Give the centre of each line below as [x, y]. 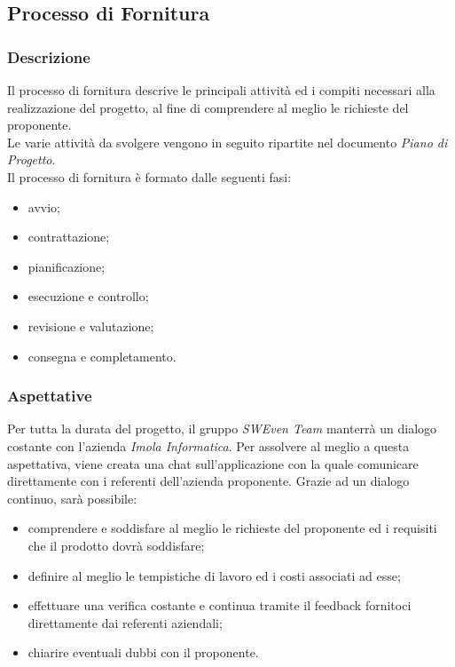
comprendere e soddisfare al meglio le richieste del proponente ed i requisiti [232, 528]
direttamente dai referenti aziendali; [125, 622]
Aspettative [50, 396]
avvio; [44, 206]
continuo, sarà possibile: [72, 498]
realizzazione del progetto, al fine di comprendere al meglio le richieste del [208, 107]
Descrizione [49, 56]
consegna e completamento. [102, 356]
